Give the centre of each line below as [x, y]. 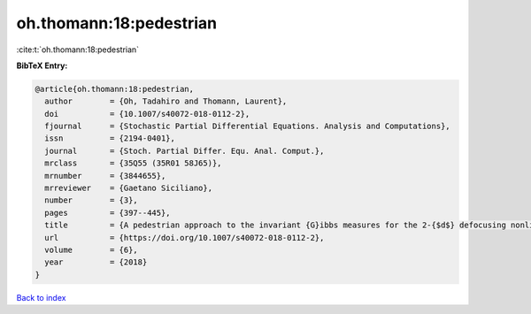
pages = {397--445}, [108, 213]
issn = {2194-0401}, [110, 138]
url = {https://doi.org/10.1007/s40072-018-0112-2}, [185, 237]
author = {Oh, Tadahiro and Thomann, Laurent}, [166, 101]
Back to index [41, 297]
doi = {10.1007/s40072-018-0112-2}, [147, 114]
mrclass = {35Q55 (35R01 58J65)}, [133, 163]
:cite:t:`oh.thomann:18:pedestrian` [78, 50]
